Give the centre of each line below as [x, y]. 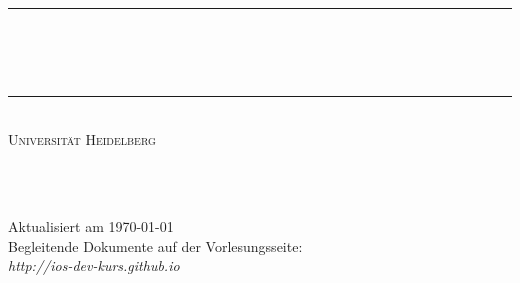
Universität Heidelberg [82, 139]
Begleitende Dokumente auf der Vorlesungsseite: [155, 245]
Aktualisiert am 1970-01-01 [91, 226]
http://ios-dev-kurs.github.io [94, 265]
